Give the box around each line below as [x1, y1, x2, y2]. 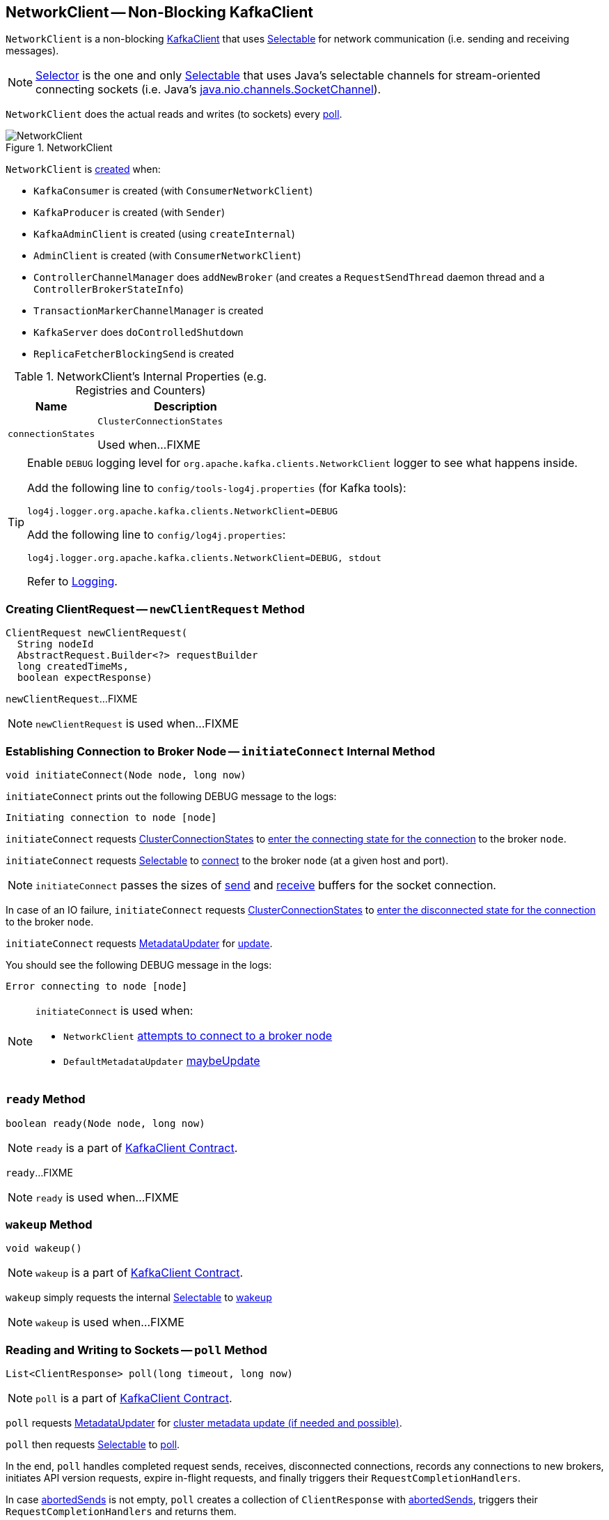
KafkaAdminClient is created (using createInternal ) [33, 228, 295, 240]
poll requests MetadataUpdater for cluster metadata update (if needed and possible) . [6, 1417, 402, 1429]
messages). [6, 45, 59, 57]
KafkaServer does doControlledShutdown [33, 326, 244, 339]
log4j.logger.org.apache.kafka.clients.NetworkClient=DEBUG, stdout [27, 553, 381, 564]
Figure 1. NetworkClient [6, 141, 113, 154]
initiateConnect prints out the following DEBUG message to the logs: [6, 790, 337, 802]
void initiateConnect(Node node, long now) [6, 769, 246, 781]
